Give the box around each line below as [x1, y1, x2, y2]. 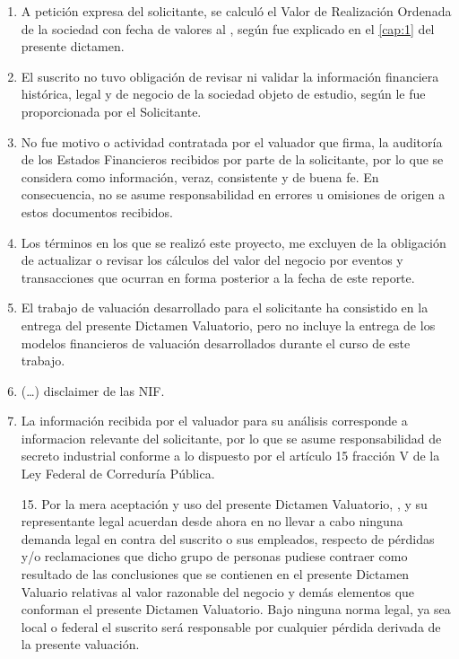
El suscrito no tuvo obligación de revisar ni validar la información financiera [21, 66, 439, 85]
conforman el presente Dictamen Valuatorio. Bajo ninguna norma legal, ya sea [21, 600, 451, 619]
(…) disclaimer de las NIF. [21, 381, 165, 400]
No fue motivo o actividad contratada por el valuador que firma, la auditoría [21, 132, 443, 151]
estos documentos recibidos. [21, 202, 173, 221]
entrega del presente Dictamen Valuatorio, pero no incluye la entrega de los [21, 315, 436, 334]
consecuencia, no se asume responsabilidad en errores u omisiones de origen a [21, 185, 446, 204]
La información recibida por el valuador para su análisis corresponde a [21, 411, 408, 430]
